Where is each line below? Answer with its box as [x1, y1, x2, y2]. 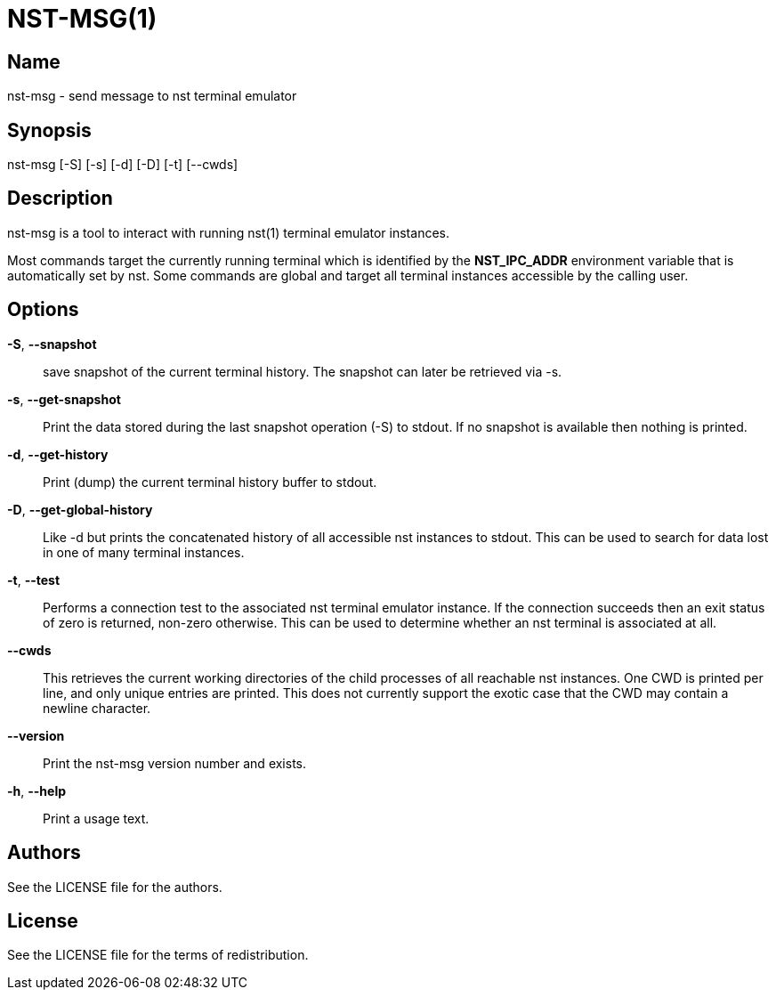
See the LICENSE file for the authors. [7, 879, 222, 895]
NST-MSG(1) [7, 4, 158, 34]
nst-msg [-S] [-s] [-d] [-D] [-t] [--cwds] [7, 157, 238, 173]
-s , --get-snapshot [7, 391, 121, 407]
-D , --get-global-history [7, 501, 153, 517]
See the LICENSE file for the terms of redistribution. [7, 947, 309, 963]
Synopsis [7, 118, 92, 142]
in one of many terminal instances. [43, 544, 245, 560]
